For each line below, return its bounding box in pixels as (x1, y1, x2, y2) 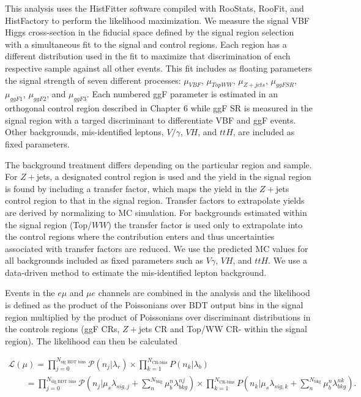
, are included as (233, 125, 295, 138)
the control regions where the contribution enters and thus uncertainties (5, 230, 275, 243)
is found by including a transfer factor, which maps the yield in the (5, 182, 257, 195)
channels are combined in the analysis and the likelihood (98, 286, 310, 299)
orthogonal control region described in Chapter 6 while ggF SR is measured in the (5, 102, 313, 114)
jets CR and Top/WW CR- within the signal (138, 322, 307, 335)
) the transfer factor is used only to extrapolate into (108, 218, 303, 231)
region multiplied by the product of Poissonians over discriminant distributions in (5, 310, 311, 323)
